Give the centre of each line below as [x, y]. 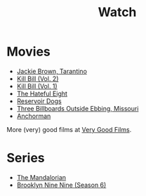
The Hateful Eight [42, 93]
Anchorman [34, 116]
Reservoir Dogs [39, 101]
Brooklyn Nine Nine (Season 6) [61, 185]
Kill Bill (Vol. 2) [38, 79]
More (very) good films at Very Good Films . [69, 129]
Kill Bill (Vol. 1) [37, 86]
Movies [28, 52]
